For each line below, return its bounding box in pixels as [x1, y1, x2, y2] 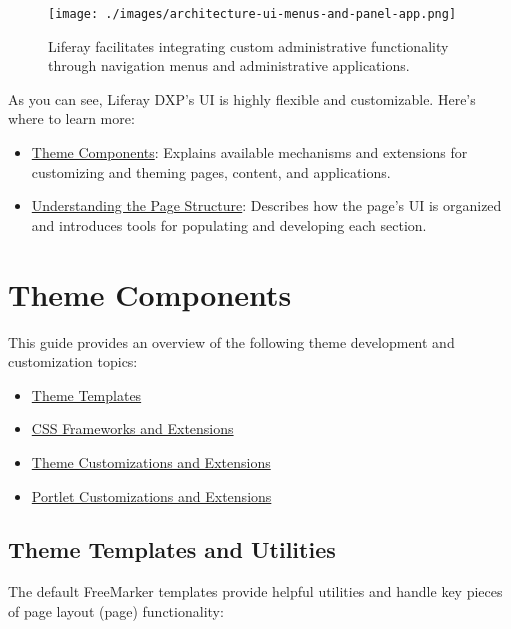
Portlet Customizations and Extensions [31, 485, 272, 506]
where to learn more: [8, 108, 135, 129]
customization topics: [8, 351, 138, 372]
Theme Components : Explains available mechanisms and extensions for [31, 142, 468, 163]
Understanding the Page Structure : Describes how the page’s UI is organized [31, 195, 502, 216]
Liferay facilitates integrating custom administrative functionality [48, 35, 449, 56]
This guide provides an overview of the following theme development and [8, 331, 455, 352]
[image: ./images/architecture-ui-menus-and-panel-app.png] [48, 7, 457, 21]
